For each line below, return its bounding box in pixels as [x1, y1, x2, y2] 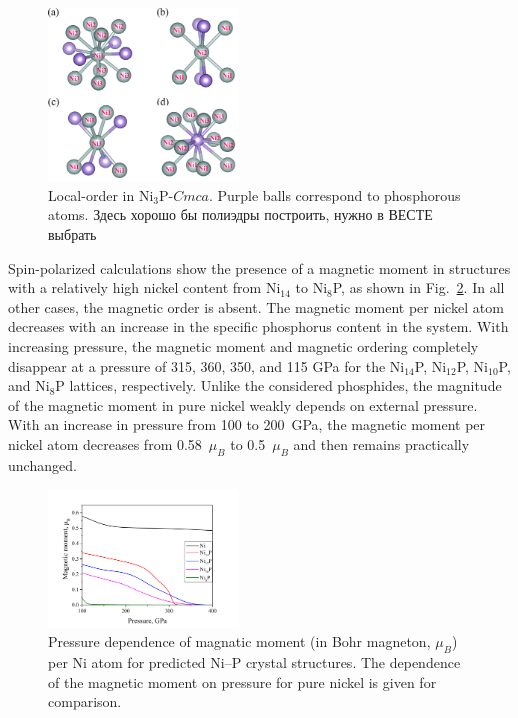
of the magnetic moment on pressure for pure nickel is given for [48, 671, 437, 692]
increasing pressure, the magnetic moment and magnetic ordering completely [8, 336, 479, 357]
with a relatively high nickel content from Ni [8, 277, 281, 298]
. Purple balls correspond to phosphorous [208, 184, 461, 205]
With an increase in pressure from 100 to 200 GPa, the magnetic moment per [8, 414, 486, 435]
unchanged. [8, 454, 77, 475]
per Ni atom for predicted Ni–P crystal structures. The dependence [48, 652, 461, 673]
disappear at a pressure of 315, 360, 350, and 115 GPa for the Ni [8, 355, 405, 376]
